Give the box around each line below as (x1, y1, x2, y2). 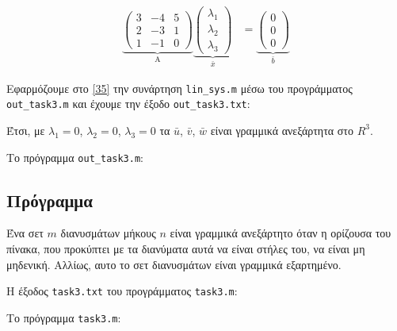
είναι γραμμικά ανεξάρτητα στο (210, 121, 353, 138)
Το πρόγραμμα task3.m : (6, 309, 121, 325)
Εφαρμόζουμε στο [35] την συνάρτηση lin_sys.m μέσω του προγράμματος (6, 79, 353, 96)
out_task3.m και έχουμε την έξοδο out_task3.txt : (6, 95, 250, 112)
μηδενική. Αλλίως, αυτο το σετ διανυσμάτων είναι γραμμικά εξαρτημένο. (6, 256, 342, 272)
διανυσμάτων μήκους (60, 225, 156, 241)
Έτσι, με (6, 121, 45, 138)
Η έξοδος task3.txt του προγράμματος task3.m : (6, 283, 238, 299)
